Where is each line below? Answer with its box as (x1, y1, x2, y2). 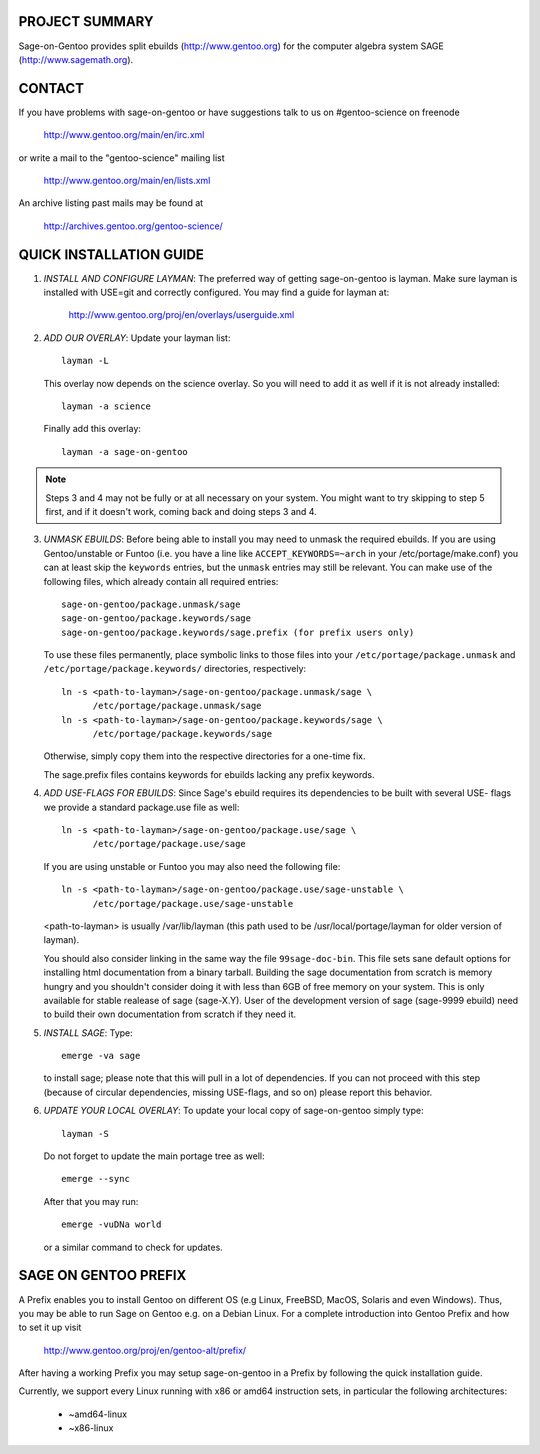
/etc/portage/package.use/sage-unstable (92, 898, 294, 909)
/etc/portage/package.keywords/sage (92, 728, 273, 740)
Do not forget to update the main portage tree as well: (43, 1150, 265, 1162)
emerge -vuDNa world (61, 1219, 162, 1230)
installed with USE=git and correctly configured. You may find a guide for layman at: (43, 286, 390, 299)
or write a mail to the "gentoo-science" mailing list (18, 151, 225, 164)
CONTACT (18, 80, 85, 97)
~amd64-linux (68, 1408, 128, 1420)
